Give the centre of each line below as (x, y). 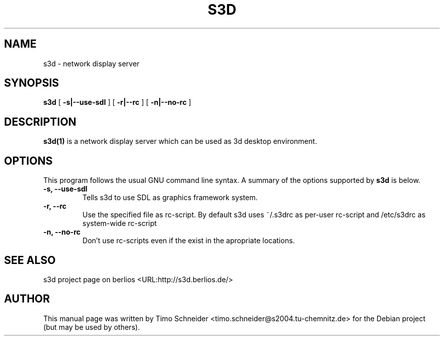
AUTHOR (27, 299)
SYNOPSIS (32, 83)
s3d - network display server (91, 63)
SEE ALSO (30, 260)
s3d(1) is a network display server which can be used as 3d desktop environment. (180, 141)
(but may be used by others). (91, 327)
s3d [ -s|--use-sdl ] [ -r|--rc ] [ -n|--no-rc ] (117, 102)
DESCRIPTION (40, 122)
